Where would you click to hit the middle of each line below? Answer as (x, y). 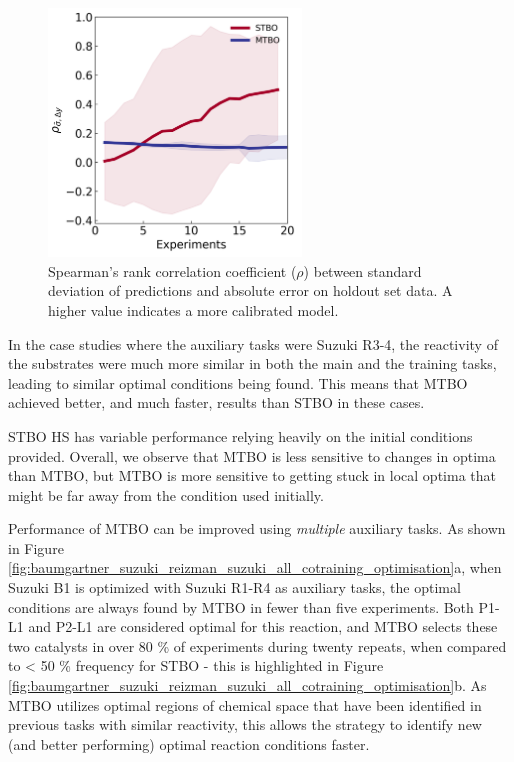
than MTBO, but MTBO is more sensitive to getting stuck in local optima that (252, 475)
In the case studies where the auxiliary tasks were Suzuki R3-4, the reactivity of (253, 343)
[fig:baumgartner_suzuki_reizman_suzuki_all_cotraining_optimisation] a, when (255, 567)
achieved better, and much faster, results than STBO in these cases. (216, 402)
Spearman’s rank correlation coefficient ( (172, 270)
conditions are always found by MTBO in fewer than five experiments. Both (241, 606)
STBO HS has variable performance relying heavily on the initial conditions (240, 435)
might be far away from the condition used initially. (166, 494)
